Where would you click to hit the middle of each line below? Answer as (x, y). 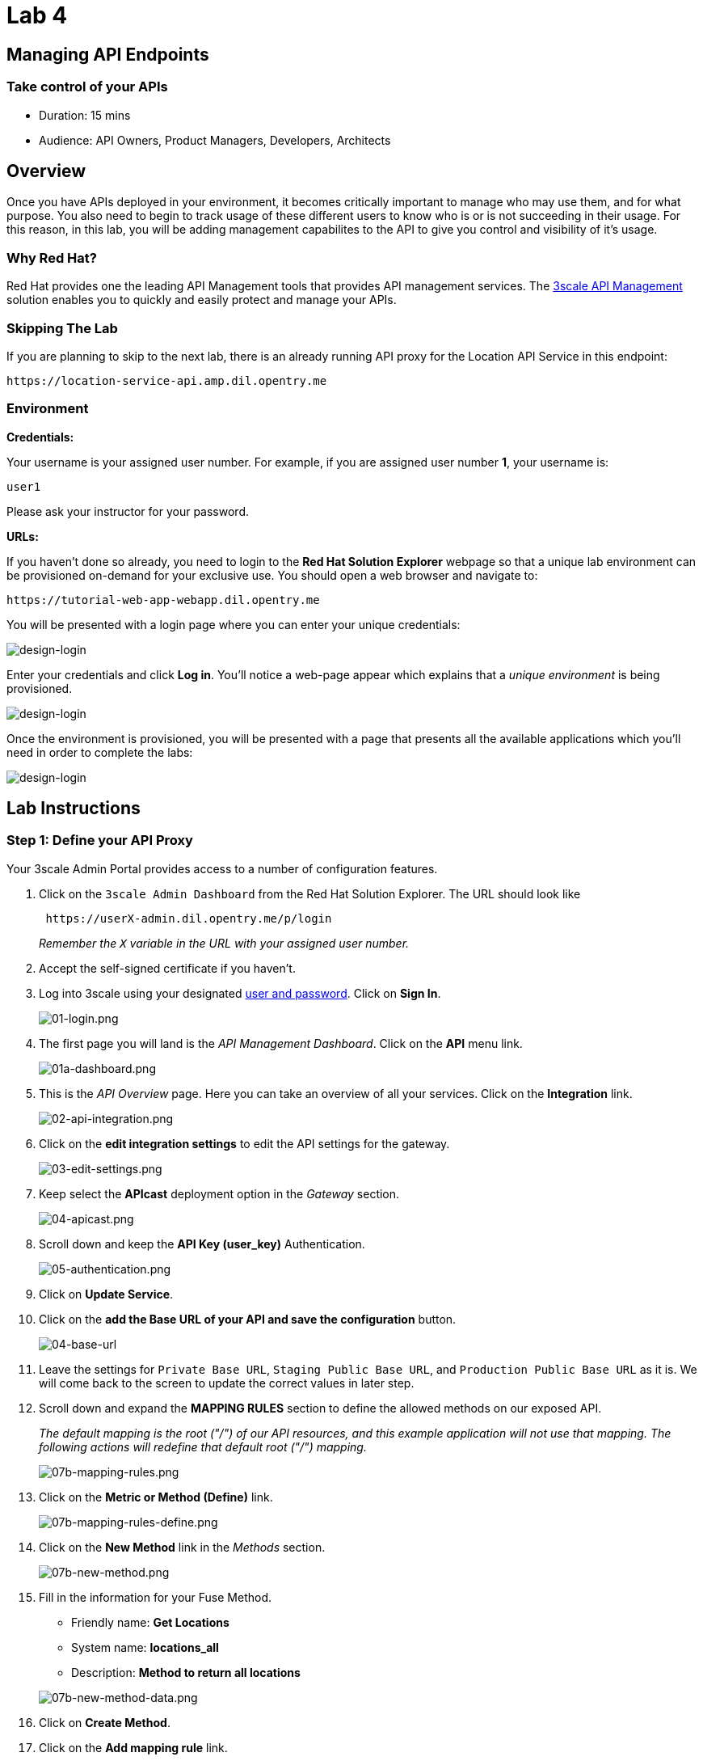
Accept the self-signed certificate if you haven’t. (167, 968)
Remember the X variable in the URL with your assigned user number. (224, 943)
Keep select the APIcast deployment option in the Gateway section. (219, 1193)
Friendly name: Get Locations (150, 1622)
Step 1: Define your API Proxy (100, 840)
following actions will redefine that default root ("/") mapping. (203, 1446)
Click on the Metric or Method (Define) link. (156, 1497)
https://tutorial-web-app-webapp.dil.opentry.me (163, 600)
